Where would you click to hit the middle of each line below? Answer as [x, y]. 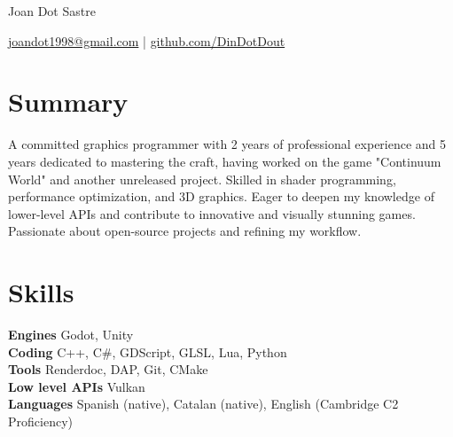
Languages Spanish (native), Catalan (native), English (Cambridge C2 [203, 404]
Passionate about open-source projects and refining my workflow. [185, 231]
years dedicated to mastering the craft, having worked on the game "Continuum [225, 161]
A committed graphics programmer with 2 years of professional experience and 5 [227, 144]
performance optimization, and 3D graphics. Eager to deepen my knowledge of [221, 196]
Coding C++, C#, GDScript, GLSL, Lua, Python [148, 351]
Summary [68, 101]
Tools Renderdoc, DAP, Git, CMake [108, 369]
